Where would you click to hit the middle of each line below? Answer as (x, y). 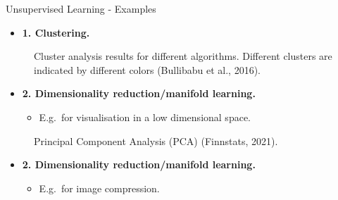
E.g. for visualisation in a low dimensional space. (145, 117)
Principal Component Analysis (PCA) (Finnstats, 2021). (156, 140)
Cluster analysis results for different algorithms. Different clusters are (183, 56)
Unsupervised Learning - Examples (81, 8)
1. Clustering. (56, 32)
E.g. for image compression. (99, 188)
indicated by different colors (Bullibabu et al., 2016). (147, 69)
